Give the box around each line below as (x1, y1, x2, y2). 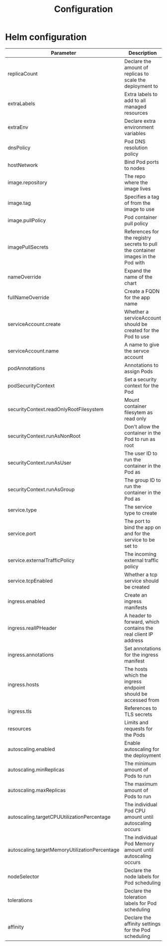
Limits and (124, 719, 149, 726)
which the (124, 672, 148, 679)
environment (124, 123, 154, 130)
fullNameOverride (7, 294, 50, 301)
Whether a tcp (124, 571, 158, 578)
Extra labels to (124, 90, 158, 97)
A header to (124, 612, 152, 619)
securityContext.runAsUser (7, 459, 72, 466)
